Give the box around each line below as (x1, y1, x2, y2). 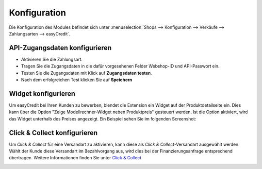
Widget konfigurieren (9, 89, 75, 98)
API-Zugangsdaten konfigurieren (9, 44, 112, 52)
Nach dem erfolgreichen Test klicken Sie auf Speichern (21, 77, 132, 83)
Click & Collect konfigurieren (9, 129, 98, 137)
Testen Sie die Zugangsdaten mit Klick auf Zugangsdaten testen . (21, 70, 152, 76)
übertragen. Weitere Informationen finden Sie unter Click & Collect (9, 155, 142, 161)
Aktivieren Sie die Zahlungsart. (21, 56, 82, 62)
